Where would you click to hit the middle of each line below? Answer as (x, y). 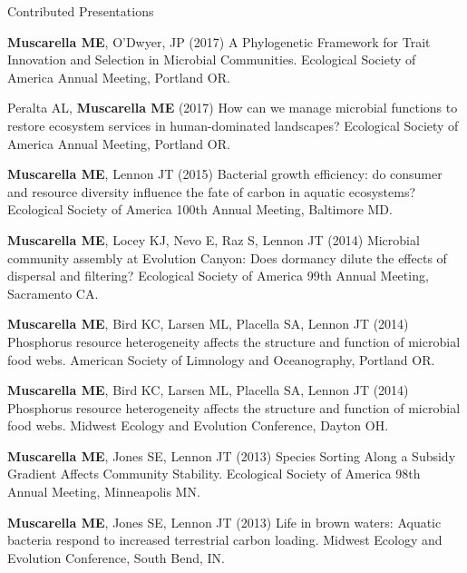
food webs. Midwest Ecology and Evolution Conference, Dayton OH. (198, 425)
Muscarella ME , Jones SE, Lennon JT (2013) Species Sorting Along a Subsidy (232, 455)
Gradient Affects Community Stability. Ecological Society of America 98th (214, 474)
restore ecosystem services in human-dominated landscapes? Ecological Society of (233, 125)
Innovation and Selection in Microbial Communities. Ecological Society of (212, 59)
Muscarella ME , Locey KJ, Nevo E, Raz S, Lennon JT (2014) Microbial (214, 239)
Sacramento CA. (53, 293)
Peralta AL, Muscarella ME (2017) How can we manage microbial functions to (233, 108)
